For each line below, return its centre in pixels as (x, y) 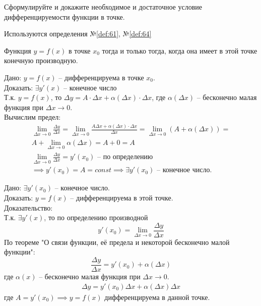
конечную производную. (41, 60)
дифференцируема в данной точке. (157, 297)
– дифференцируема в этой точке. (122, 197)
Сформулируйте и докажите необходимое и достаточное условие (103, 7)
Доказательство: (28, 207)
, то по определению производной (96, 217)
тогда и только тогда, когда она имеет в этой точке (180, 50)
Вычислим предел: (32, 117)
